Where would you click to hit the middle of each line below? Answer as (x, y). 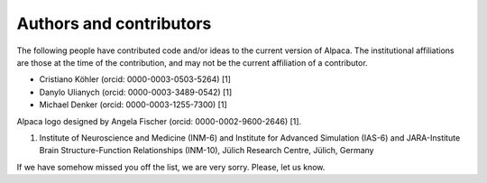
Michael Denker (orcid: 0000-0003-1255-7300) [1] (133, 105)
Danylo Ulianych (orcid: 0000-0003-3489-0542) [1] (136, 92)
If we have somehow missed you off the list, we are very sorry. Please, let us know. (171, 167)
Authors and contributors (114, 23)
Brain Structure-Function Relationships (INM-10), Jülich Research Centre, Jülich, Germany (207, 151)
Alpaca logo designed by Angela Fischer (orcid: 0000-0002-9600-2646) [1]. (159, 121)
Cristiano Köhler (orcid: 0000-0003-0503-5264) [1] (135, 79)
